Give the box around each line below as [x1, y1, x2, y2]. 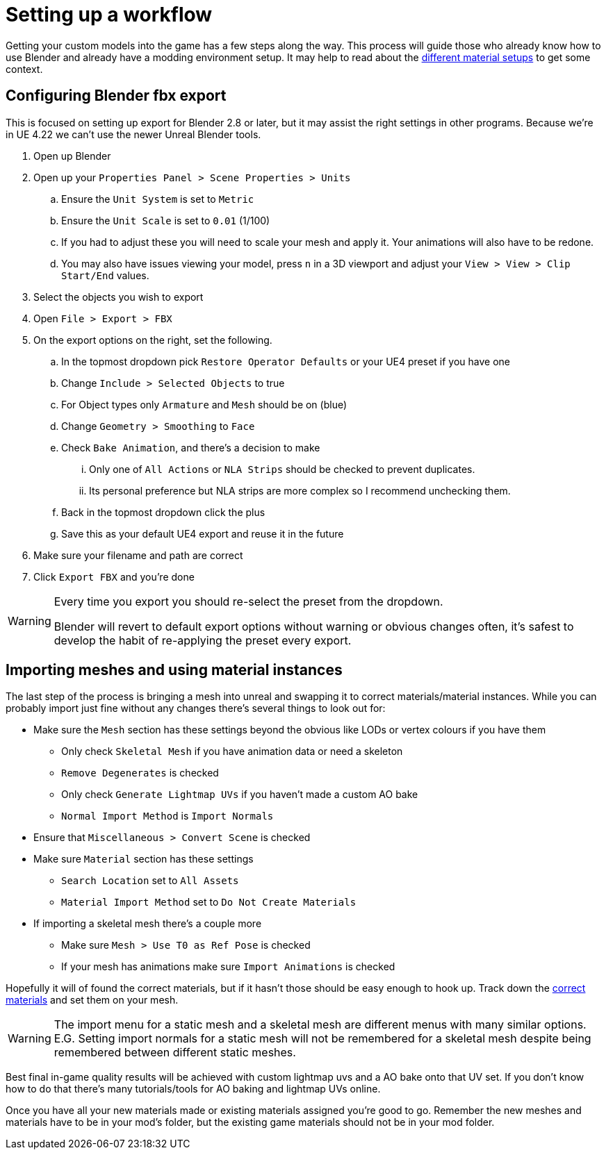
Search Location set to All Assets [61, 874, 239, 887]
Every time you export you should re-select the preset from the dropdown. [54, 594, 443, 608]
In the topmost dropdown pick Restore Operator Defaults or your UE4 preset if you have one [61, 355, 511, 367]
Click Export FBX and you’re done [33, 570, 195, 583]
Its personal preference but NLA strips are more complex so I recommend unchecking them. [89, 484, 511, 497]
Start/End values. [61, 269, 149, 281]
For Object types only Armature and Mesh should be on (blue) [61, 398, 347, 410]
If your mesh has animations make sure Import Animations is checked [61, 961, 395, 973]
